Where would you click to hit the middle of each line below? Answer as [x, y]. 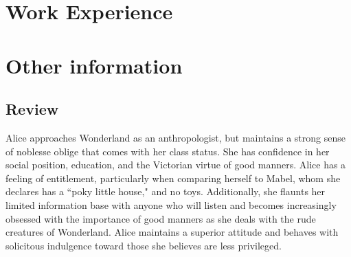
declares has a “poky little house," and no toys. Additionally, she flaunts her [166, 191]
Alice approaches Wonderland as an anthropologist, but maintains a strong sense [175, 137]
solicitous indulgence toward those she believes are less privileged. [144, 245]
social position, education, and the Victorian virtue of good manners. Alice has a [176, 165]
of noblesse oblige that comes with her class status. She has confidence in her [168, 151]
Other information [94, 65]
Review [32, 109]
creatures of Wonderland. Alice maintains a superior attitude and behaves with [172, 232]
